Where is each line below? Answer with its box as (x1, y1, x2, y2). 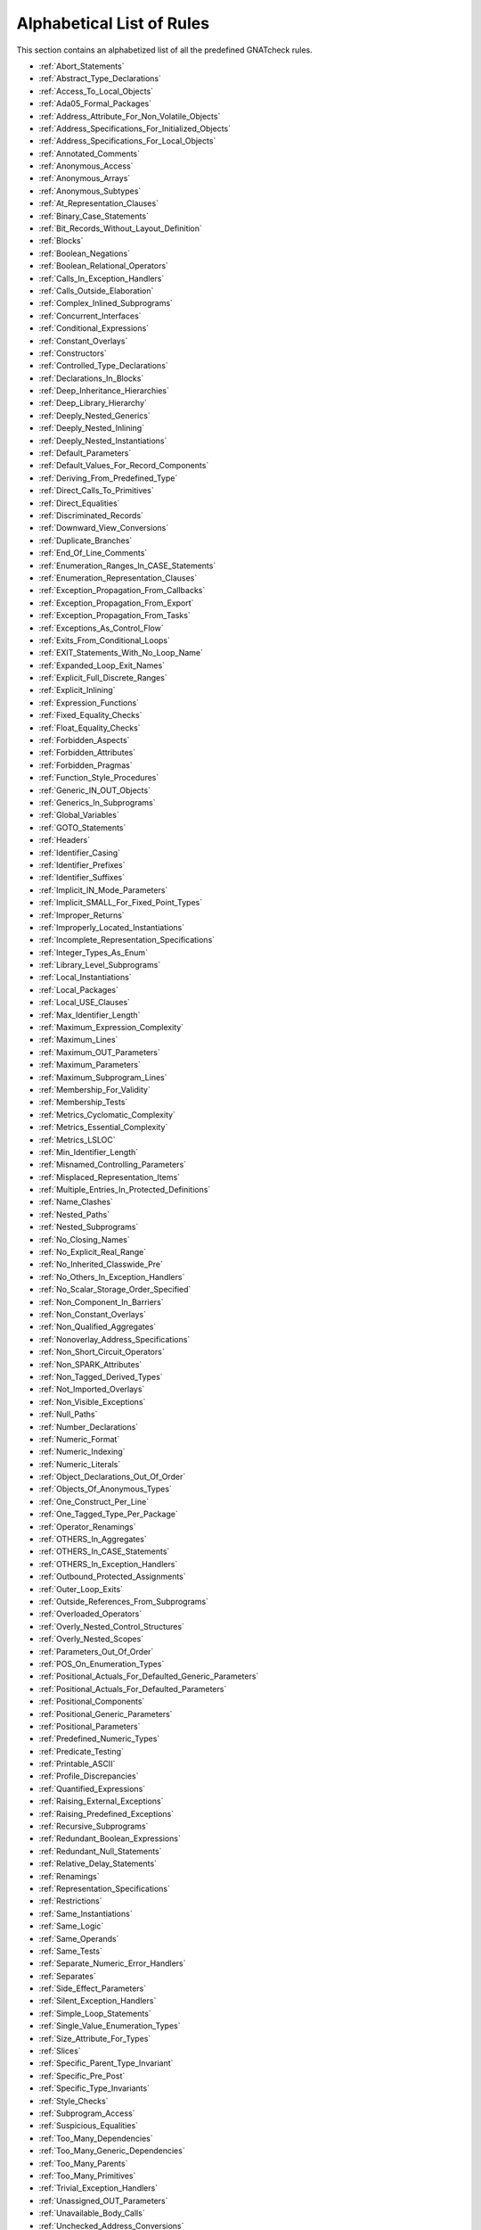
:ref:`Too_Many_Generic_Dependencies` (38, 2145, 186, 2156)
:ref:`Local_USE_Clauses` (38, 997, 131, 1008)
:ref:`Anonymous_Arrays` (38, 173, 131, 184)
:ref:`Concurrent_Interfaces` (38, 310, 142, 321)
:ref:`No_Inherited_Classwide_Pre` (38, 1259, 164, 1270)
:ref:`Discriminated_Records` (38, 510, 144, 521)
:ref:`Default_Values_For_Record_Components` (38, 460, 209, 471)
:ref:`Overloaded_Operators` (38, 1608, 143, 1619)
